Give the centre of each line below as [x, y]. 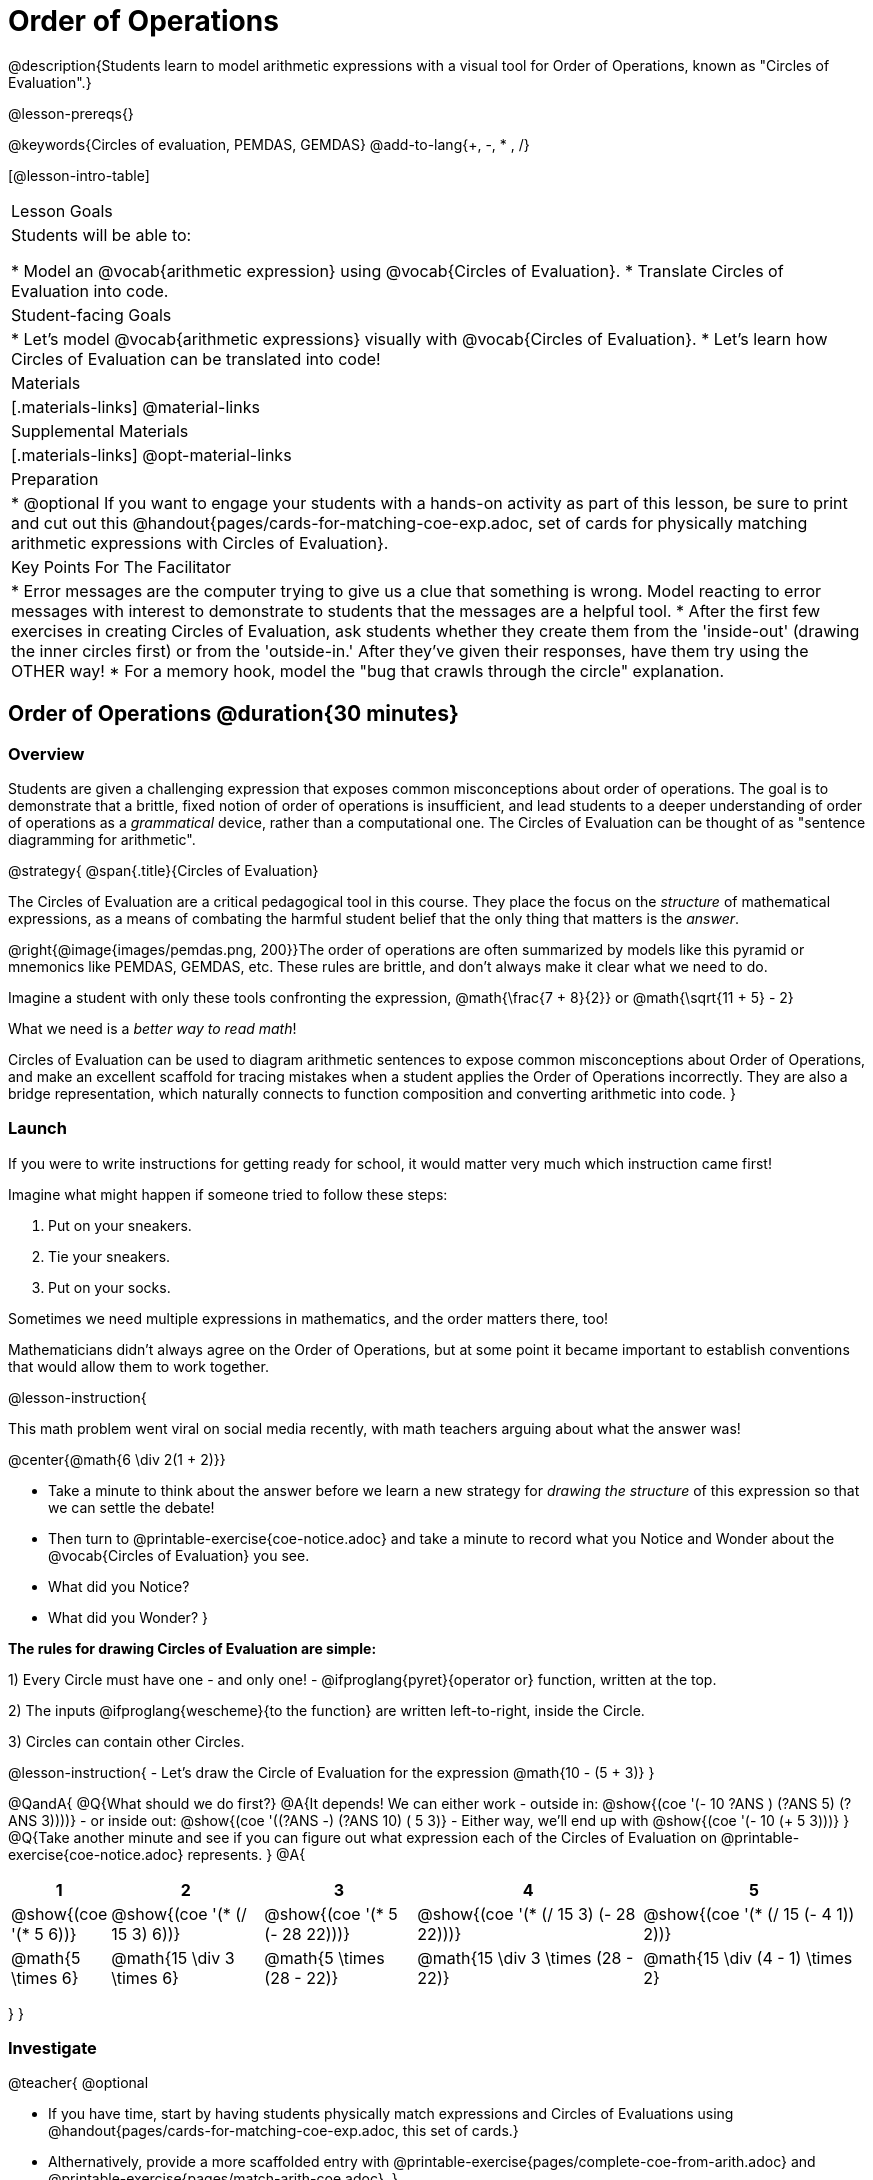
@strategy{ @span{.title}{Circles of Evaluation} [163, 870]
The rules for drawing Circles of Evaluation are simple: [192, 1648]
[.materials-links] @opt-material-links [151, 454]
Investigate [52, 2048]
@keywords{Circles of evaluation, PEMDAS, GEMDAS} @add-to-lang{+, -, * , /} [269, 144]
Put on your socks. [109, 1287]
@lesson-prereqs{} [71, 113]
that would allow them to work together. [138, 1366]
